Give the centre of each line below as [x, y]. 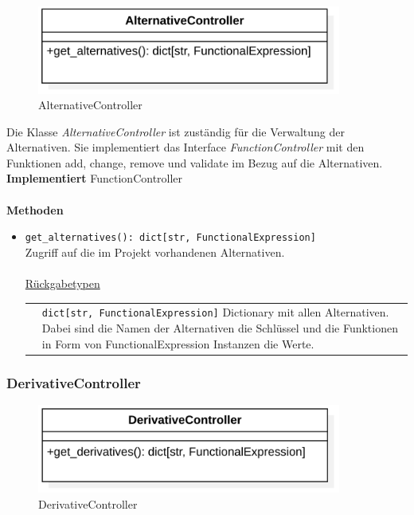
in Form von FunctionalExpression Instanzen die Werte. [178, 343]
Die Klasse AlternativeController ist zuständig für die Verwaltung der [176, 131]
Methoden [35, 209]
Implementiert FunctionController [95, 178]
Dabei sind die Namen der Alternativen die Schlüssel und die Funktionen [220, 328]
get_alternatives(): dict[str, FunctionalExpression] [170, 238]
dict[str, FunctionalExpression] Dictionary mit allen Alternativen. [215, 312]
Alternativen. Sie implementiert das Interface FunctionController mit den [186, 147]
